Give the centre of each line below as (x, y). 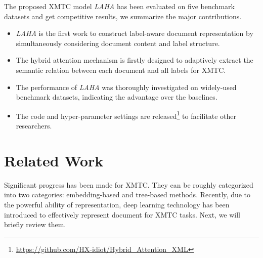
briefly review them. (35, 224)
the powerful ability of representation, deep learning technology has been (117, 204)
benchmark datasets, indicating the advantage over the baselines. (117, 97)
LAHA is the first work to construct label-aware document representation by (135, 33)
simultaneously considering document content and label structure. (118, 43)
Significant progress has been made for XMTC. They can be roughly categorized (129, 184)
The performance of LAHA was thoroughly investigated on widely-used (126, 87)
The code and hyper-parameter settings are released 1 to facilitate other (126, 115)
